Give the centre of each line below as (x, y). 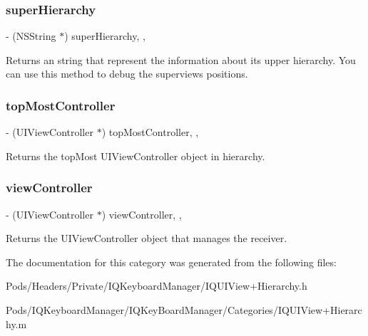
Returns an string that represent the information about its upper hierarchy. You (181, 59)
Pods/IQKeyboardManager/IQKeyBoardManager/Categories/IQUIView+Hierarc (184, 310)
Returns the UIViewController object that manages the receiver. (147, 238)
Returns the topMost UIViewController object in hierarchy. (136, 156)
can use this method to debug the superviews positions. (127, 74)
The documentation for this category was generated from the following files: (171, 262)
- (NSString (31, 36)
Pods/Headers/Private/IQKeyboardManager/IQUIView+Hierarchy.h (157, 286)
